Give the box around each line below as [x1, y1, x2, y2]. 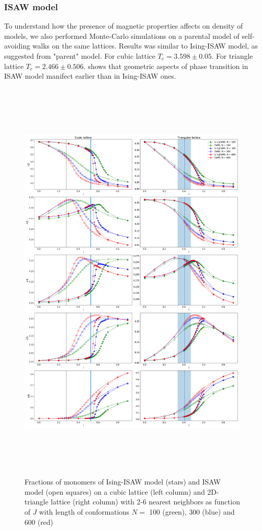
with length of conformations [39, 506, 130, 517]
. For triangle [211, 51, 253, 61]
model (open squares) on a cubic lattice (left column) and [25, 486, 205, 497]
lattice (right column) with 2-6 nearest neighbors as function [51, 496, 240, 507]
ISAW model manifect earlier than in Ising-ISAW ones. [4, 71, 176, 81]
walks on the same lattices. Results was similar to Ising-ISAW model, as [32, 40, 258, 51]
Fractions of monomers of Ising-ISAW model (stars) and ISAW [25, 476, 221, 487]
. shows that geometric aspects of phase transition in [83, 60, 248, 71]
